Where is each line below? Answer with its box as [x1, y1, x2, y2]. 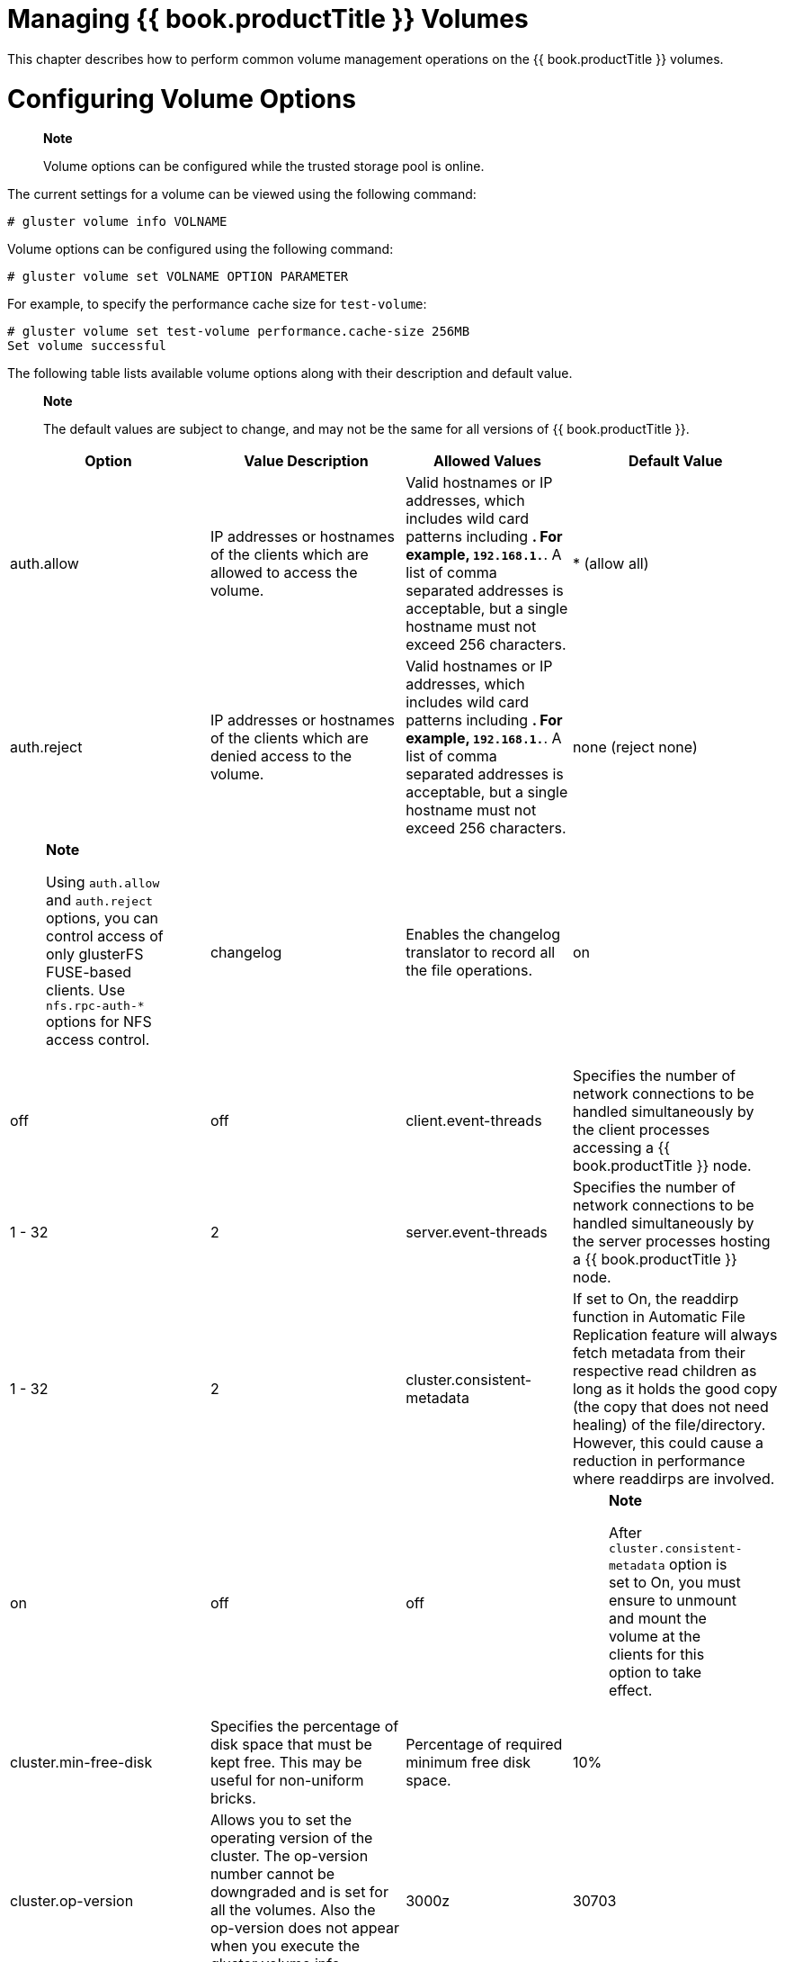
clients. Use [46, 981, 125, 1000]
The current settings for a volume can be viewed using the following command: [7, 186, 477, 202]
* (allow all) [572, 554, 649, 573]
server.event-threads [406, 1223, 548, 1242]
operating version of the [210, 1829, 373, 1848]
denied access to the [210, 747, 352, 766]
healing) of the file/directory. [572, 1416, 766, 1435]
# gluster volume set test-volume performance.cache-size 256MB [7, 324, 470, 339]
